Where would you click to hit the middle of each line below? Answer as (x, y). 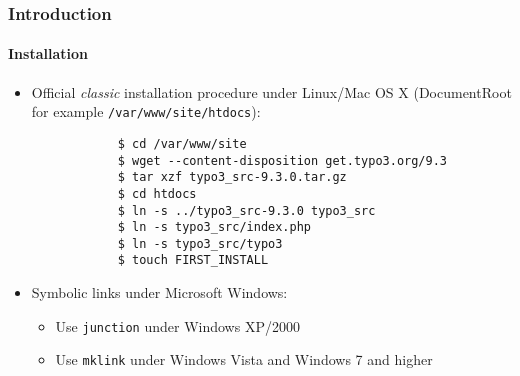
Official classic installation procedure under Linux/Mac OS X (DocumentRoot (271, 91)
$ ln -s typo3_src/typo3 (200, 243)
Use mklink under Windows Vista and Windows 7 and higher (244, 359)
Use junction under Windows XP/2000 (177, 325)
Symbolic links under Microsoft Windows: (159, 292)
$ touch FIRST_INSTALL (193, 260)
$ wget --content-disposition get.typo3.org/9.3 (282, 160)
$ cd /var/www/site (182, 143)
